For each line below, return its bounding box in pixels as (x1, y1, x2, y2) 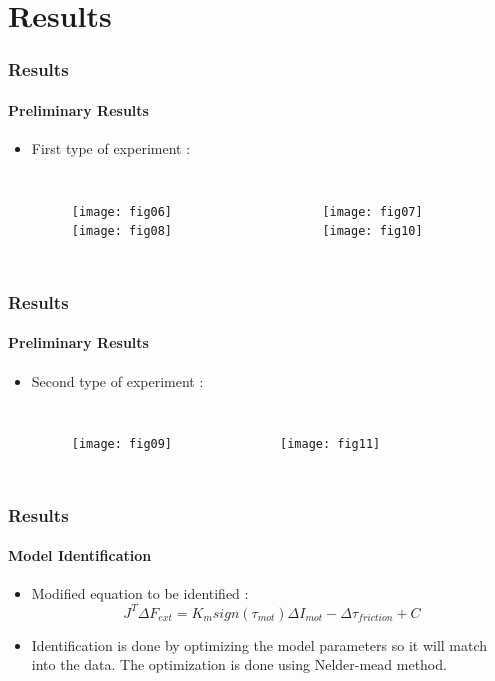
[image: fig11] (280, 437, 381, 452)
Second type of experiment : (31, 370, 204, 391)
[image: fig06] (71, 204, 173, 219)
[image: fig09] (71, 437, 173, 452)
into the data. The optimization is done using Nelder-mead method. (31, 654, 447, 675)
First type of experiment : (31, 138, 191, 159)
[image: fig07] (322, 204, 423, 219)
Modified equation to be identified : (31, 583, 249, 604)
